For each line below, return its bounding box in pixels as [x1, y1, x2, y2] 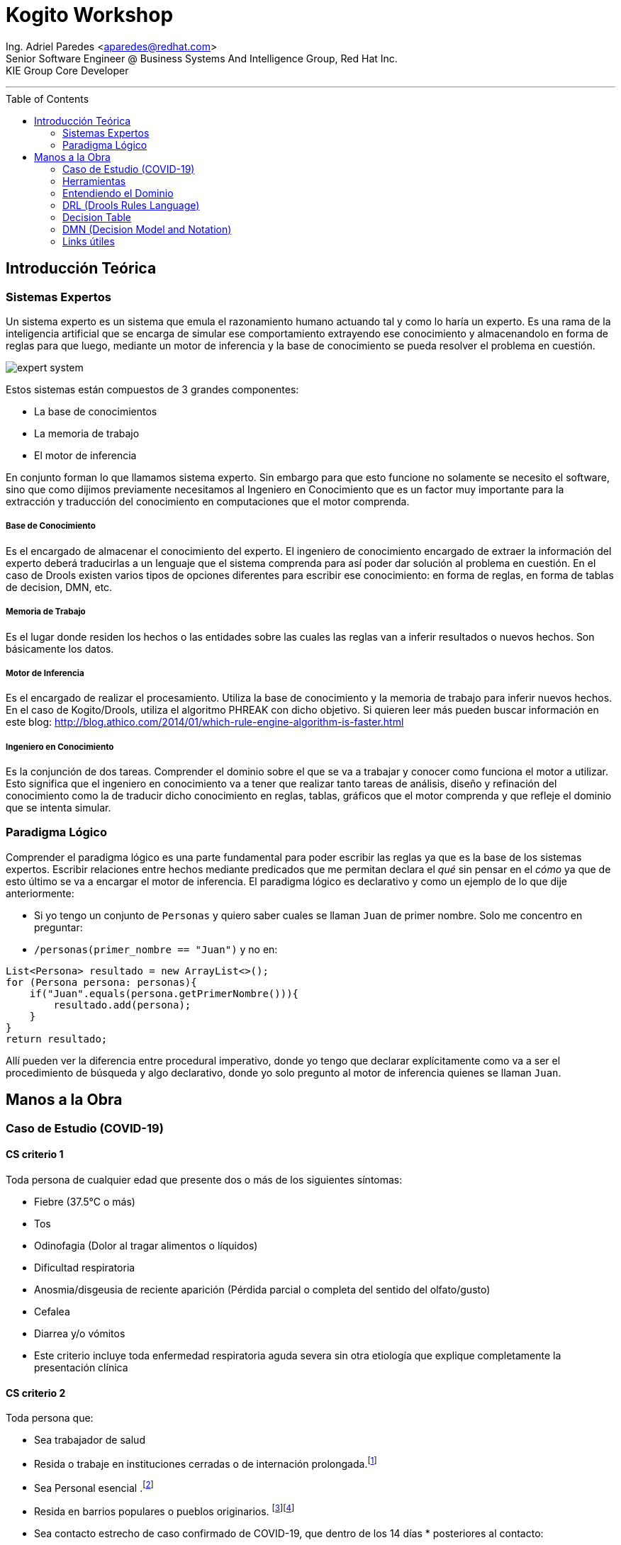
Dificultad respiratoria [34, 1261, 135, 1274]
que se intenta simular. [6, 802, 111, 814]
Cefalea [34, 1305, 70, 1318]
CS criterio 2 [6, 1386, 66, 1399]
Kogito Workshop [6, 3, 174, 27]
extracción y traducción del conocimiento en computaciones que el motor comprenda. [6, 495, 410, 507]
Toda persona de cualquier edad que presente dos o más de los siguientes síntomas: [6, 1173, 403, 1186]
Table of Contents [6, 92, 89, 105]
